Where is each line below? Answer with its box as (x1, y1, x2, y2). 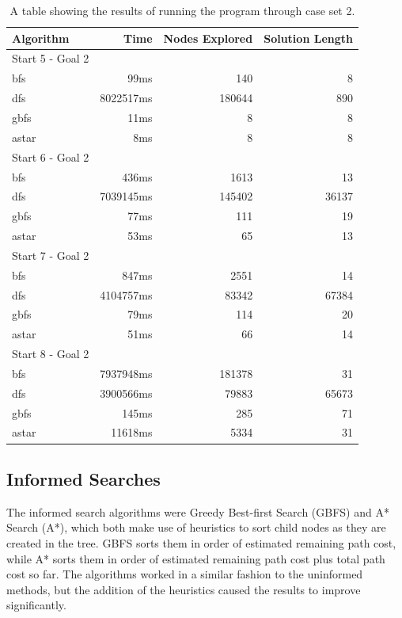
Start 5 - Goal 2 (12, 50, 89, 67)
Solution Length (264, 29, 353, 46)
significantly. (6, 597, 66, 613)
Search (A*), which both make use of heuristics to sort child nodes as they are (6, 519, 386, 536)
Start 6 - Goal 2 (12, 148, 89, 165)
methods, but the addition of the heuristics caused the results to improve (6, 581, 361, 597)
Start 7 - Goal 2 (12, 246, 89, 263)
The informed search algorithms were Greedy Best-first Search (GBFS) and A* (6, 503, 389, 520)
